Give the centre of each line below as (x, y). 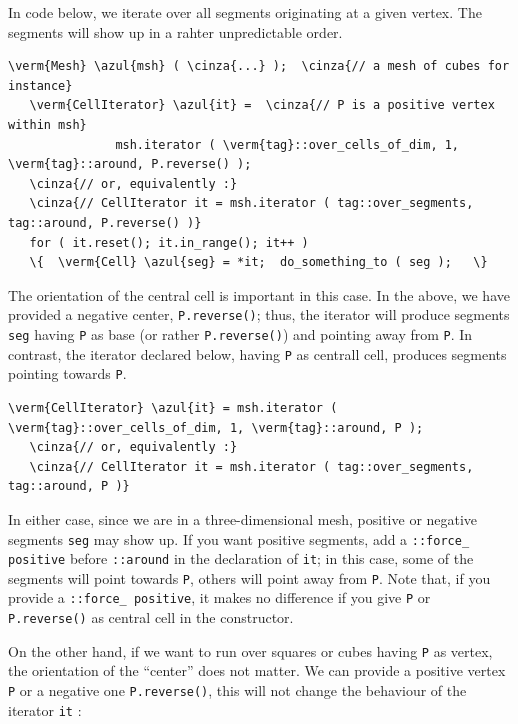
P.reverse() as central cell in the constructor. (151, 617)
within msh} (47, 124)
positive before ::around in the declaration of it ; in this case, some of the (241, 558)
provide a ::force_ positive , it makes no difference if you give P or (219, 597)
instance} (40, 85)
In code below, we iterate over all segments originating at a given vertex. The (245, 12)
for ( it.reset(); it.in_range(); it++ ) (169, 242)
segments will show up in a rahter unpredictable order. (175, 31)
